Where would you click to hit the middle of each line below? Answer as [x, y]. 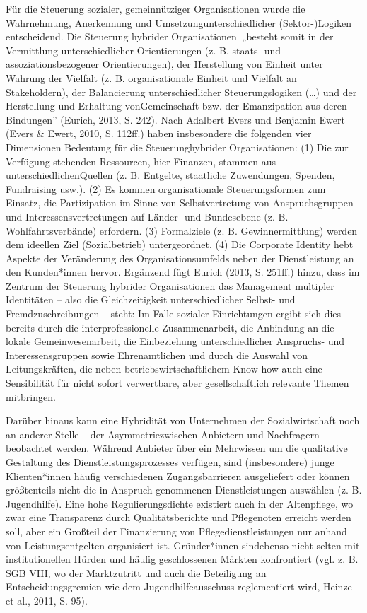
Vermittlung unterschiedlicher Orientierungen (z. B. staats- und [144, 50]
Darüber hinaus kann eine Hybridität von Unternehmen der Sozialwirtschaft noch [183, 420]
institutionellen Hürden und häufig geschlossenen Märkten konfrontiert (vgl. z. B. [182, 559]
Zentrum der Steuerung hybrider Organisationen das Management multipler [170, 285]
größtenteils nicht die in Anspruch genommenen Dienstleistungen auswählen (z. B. [184, 490]
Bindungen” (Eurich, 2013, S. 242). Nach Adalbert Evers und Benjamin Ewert [175, 119]
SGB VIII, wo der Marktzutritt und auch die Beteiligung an [136, 572]
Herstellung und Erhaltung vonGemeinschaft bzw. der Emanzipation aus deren [176, 106]
